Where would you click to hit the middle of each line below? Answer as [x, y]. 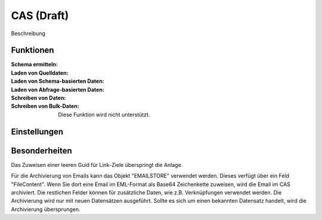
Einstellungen [37, 131]
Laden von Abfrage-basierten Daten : [58, 89]
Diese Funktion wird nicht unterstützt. [104, 114]
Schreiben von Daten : [38, 98]
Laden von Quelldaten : [40, 73]
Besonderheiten [42, 151]
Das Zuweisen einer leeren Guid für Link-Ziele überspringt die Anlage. [97, 165]
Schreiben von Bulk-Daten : [45, 106]
